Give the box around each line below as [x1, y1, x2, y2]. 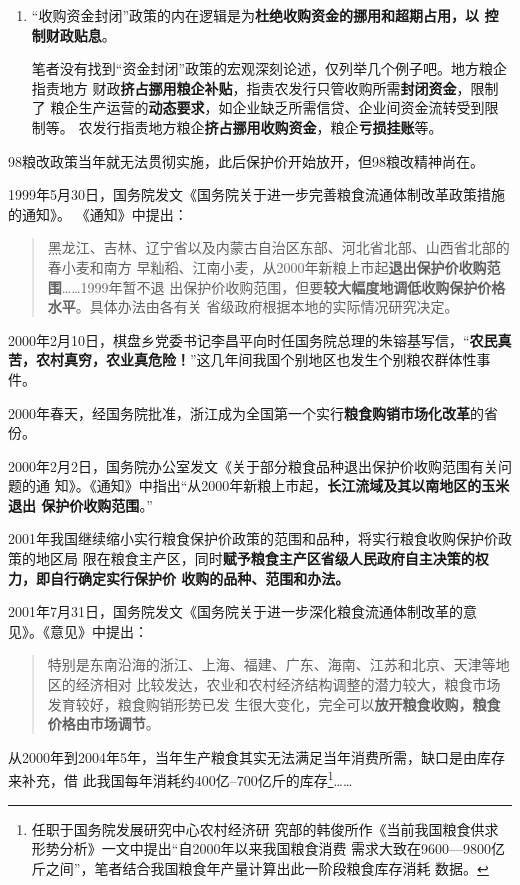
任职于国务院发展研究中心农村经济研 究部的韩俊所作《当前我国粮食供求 [31, 818, 499, 839]
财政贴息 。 [45, 24, 116, 45]
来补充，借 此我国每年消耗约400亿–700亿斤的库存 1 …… [8, 767, 353, 791]
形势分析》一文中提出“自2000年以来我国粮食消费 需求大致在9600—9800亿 [31, 838, 506, 859]
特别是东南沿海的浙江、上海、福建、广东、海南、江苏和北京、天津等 [47, 654, 496, 675]
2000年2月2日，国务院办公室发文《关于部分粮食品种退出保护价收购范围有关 [8, 455, 498, 476]
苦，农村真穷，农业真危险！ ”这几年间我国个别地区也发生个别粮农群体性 [8, 349, 477, 370]
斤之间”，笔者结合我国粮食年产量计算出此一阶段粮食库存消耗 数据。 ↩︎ [31, 857, 489, 878]
